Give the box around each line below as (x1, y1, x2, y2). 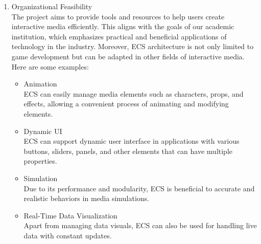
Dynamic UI (23, 125, 62, 136)
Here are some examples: (11, 61, 89, 72)
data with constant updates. (23, 230, 112, 240)
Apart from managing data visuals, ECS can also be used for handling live (23, 220, 257, 231)
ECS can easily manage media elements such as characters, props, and (23, 88, 244, 99)
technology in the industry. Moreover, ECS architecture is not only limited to (11, 41, 254, 52)
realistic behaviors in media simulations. (23, 193, 149, 204)
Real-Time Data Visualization (23, 210, 117, 220)
